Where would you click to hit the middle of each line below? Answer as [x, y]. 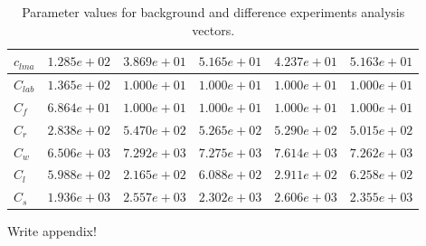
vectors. [213, 29]
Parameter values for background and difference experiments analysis [213, 12]
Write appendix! [52, 231]
